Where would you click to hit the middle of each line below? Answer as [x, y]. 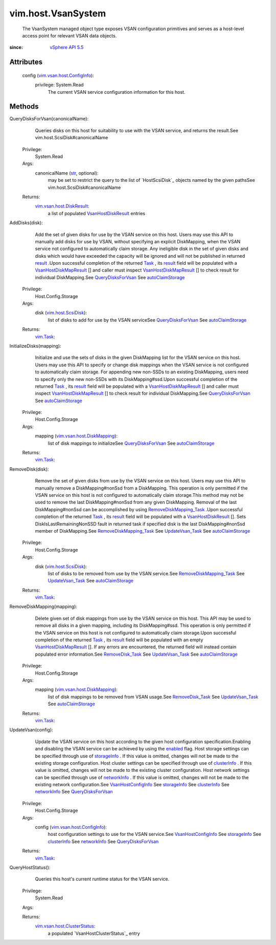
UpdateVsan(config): [31, 730]
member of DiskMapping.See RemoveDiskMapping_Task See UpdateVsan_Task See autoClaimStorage [143, 531]
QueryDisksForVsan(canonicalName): [49, 119]
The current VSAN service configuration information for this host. [117, 92]
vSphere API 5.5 [67, 47]
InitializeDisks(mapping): [35, 346]
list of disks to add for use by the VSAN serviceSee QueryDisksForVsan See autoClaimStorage [147, 320]
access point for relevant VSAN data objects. [70, 35]
